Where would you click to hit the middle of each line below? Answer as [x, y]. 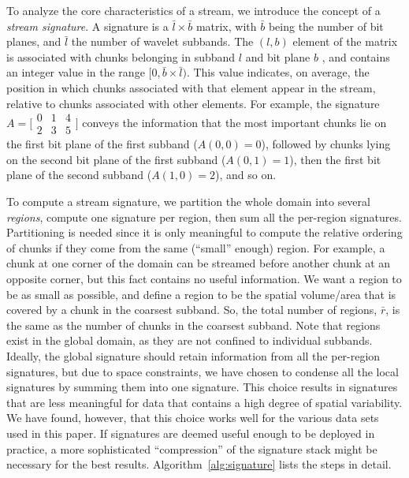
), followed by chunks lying [326, 144]
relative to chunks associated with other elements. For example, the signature [193, 103]
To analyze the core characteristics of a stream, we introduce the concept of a [193, 10]
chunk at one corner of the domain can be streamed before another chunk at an [199, 263]
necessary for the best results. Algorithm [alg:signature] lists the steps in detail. [199, 464]
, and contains [356, 56]
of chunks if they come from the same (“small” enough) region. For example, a [196, 247]
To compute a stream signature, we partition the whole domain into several [188, 201]
